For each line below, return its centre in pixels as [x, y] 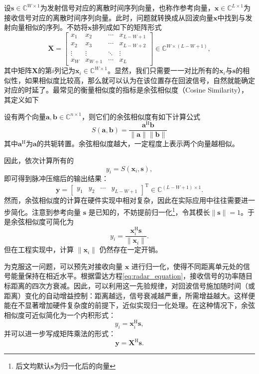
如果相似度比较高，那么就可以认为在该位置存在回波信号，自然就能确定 [140, 80]
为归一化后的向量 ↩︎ [85, 366]
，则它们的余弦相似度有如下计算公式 [141, 116]
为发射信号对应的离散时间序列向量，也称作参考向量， [127, 7]
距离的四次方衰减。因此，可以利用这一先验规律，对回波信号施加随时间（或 [133, 285]
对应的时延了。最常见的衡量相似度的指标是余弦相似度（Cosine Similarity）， [126, 90]
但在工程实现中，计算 [39, 249]
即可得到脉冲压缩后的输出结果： [56, 178]
